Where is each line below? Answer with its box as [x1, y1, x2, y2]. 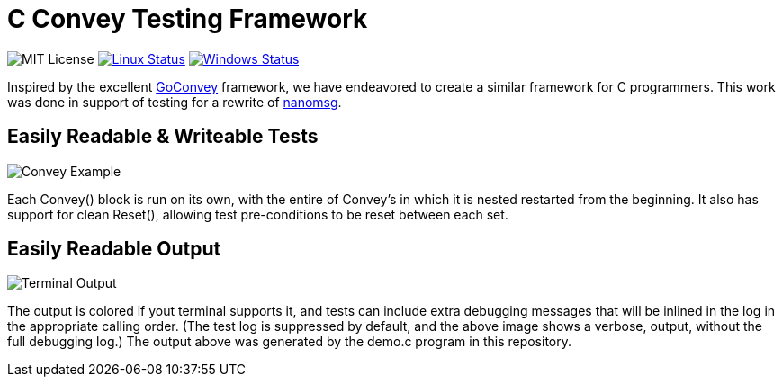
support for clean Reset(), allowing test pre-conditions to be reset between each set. [7, 206, 508, 222]
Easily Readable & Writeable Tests [7, 125, 319, 148]
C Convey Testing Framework [7, 4, 368, 34]
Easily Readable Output [7, 237, 221, 261]
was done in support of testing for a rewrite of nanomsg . [7, 94, 342, 110]
